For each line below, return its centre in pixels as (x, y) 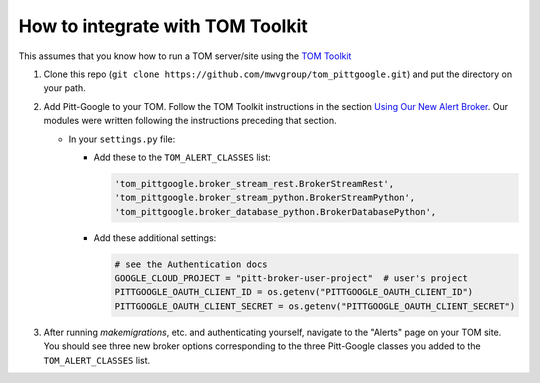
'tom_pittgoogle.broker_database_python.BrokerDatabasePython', (275, 211)
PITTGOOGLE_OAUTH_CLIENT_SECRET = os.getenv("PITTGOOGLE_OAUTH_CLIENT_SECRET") (315, 306)
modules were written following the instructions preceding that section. (190, 121)
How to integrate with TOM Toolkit (163, 26)
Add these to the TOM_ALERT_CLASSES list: (182, 157)
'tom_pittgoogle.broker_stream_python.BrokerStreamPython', (265, 198)
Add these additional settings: (155, 237)
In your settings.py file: (122, 139)
